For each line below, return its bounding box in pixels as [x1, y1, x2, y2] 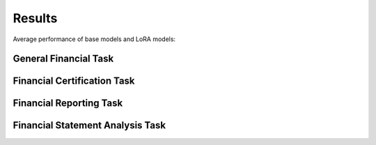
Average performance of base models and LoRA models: [13, 35, 176, 43]
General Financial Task [13, 53, 114, 65]
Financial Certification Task [13, 75, 135, 87]
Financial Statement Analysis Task [13, 119, 166, 132]
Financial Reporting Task [13, 98, 123, 109]
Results [13, 10, 58, 26]
